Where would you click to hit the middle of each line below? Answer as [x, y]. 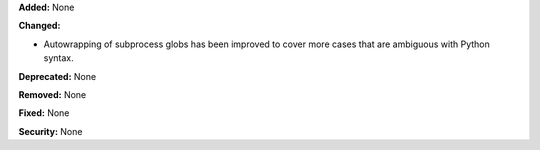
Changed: [39, 26]
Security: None [50, 131]
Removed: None [52, 94]
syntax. [58, 58]
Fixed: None [44, 113]
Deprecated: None [57, 76]
